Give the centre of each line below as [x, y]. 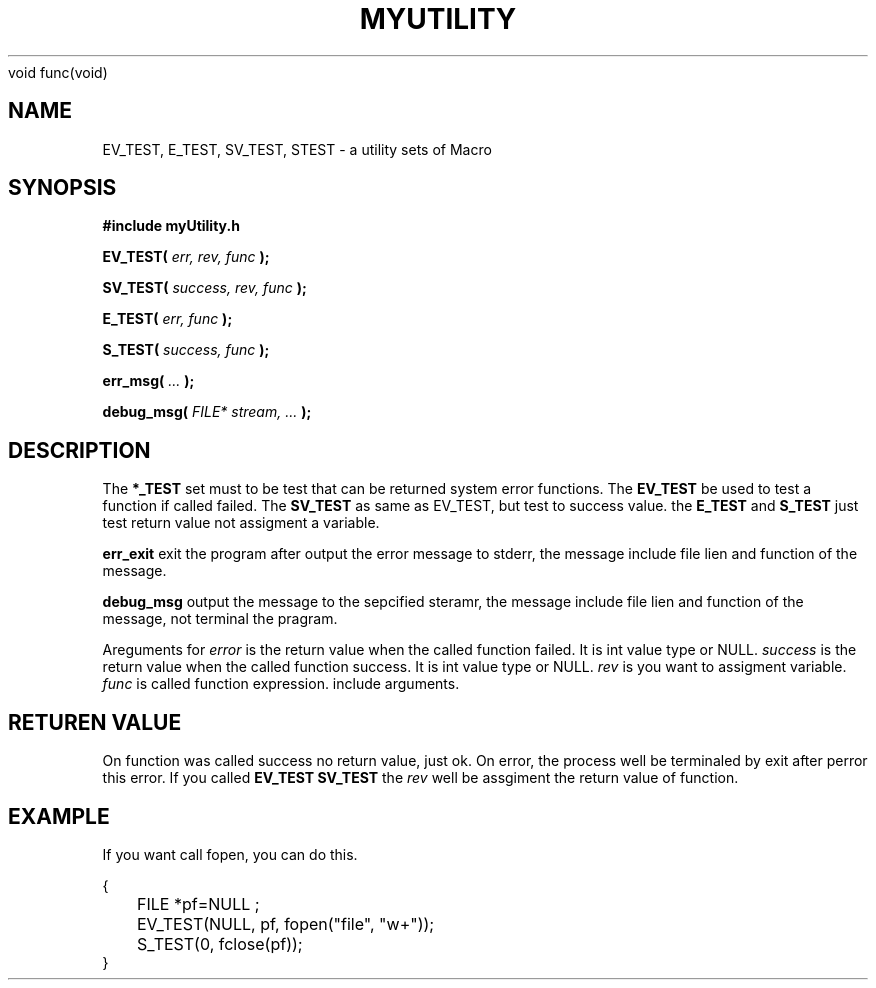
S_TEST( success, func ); [186, 350]
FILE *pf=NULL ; [198, 903]
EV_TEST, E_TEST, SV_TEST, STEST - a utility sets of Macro [297, 149]
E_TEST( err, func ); [167, 319]
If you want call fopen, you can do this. [230, 854]
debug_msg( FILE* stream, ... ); [207, 412]
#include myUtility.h [171, 226]
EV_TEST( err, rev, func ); [186, 257]
